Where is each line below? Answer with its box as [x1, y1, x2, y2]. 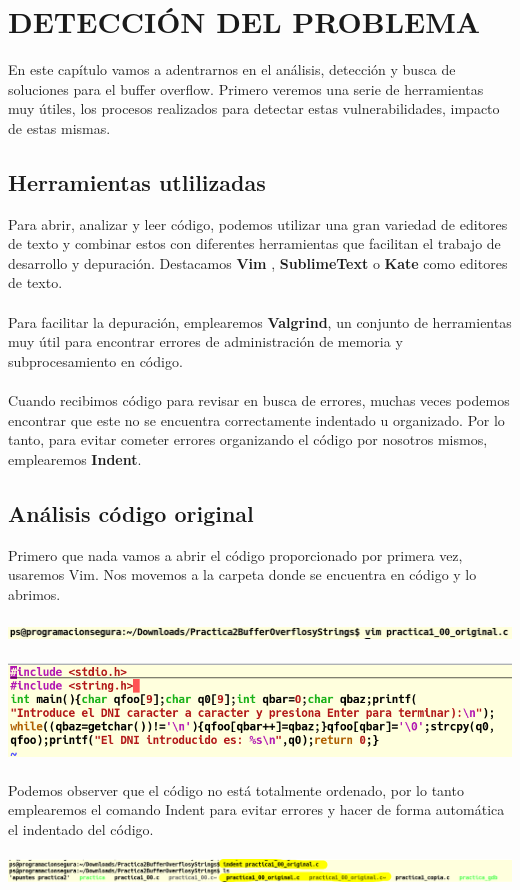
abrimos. [8, 583, 61, 604]
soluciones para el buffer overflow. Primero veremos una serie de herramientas [8, 78, 484, 99]
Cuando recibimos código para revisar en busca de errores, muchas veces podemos [8, 390, 510, 411]
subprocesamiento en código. [8, 350, 183, 371]
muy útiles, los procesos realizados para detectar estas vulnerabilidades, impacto [8, 98, 500, 119]
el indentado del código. [8, 818, 154, 839]
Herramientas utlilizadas [8, 166, 266, 197]
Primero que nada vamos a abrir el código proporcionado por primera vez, [8, 544, 463, 565]
